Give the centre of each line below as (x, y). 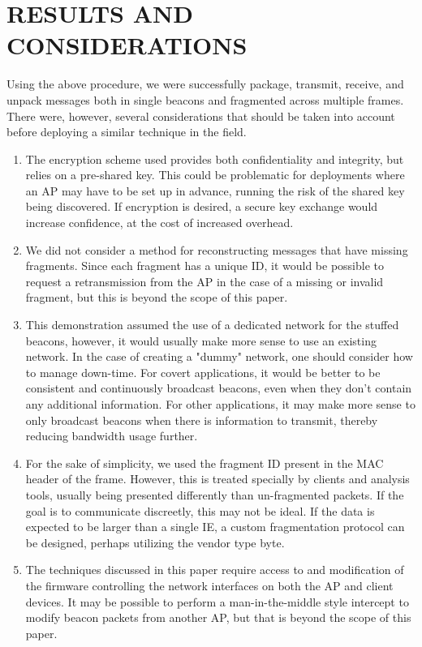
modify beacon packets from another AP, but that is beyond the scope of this (218, 617)
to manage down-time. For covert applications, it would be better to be (203, 372)
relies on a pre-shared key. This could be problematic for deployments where (215, 175)
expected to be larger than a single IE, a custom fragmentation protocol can (215, 527)
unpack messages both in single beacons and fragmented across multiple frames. (205, 99)
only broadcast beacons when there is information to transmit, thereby (202, 420)
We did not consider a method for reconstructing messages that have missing (217, 249)
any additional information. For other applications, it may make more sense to (220, 404)
